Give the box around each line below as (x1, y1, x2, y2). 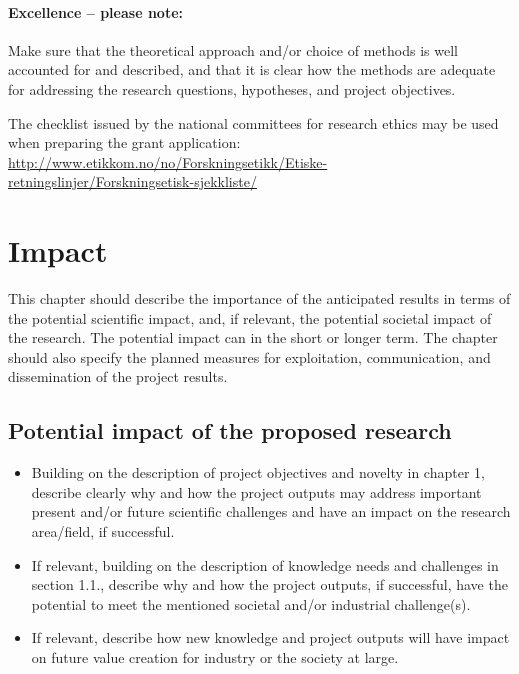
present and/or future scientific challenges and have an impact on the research (31, 501, 511, 522)
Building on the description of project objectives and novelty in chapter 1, (31, 462, 485, 483)
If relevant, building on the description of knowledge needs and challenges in (31, 554, 499, 575)
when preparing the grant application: (8, 132, 241, 153)
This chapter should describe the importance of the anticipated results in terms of (8, 288, 511, 309)
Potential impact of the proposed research (8, 415, 452, 446)
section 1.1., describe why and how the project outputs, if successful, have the (31, 574, 508, 595)
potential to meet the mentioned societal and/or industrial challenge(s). (31, 593, 471, 614)
